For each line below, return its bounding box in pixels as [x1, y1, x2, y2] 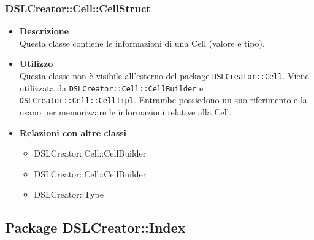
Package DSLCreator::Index [5, 218, 186, 237]
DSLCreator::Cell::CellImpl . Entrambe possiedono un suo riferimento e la [19, 93, 307, 106]
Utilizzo [19, 57, 53, 70]
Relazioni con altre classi [19, 126, 127, 139]
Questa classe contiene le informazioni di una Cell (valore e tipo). [19, 36, 265, 49]
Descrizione [19, 25, 69, 37]
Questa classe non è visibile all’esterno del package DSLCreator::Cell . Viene [19, 69, 309, 82]
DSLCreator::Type [34, 188, 104, 201]
